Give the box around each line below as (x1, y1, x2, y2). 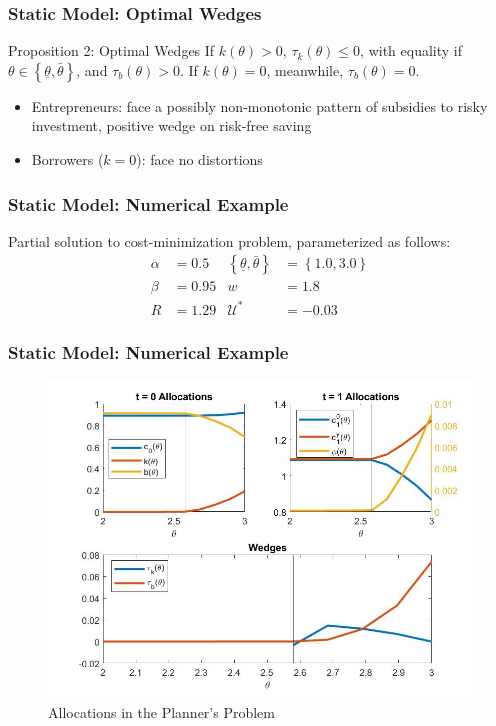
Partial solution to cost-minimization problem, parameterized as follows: (8, 230, 451, 251)
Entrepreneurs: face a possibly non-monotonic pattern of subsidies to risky (31, 95, 488, 116)
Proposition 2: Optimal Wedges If (8, 40, 215, 61)
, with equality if (360, 40, 462, 61)
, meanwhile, (266, 59, 344, 80)
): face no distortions (136, 149, 263, 169)
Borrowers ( (31, 149, 104, 169)
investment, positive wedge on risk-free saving (31, 115, 312, 136)
